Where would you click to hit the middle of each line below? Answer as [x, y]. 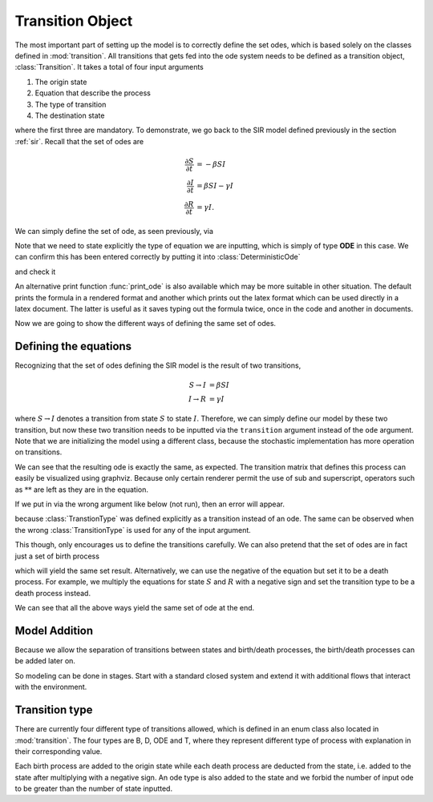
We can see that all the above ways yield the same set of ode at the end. [135, 608]
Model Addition [54, 630]
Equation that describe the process [93, 93]
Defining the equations [73, 347]
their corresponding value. [59, 751]
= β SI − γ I [215, 186]
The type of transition [71, 104]
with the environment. [51, 687]
